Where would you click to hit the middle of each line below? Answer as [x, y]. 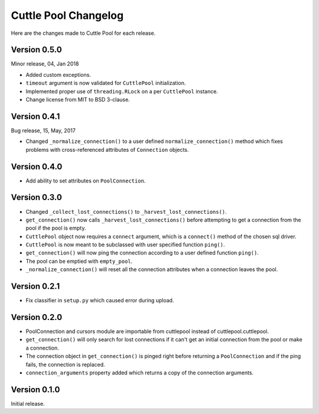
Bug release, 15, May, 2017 [43, 131]
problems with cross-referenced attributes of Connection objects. [107, 149]
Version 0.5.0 [36, 50]
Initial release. [28, 403]
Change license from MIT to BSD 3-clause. [78, 100]
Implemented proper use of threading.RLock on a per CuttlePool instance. [122, 91]
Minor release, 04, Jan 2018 [45, 64]
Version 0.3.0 [36, 198]
